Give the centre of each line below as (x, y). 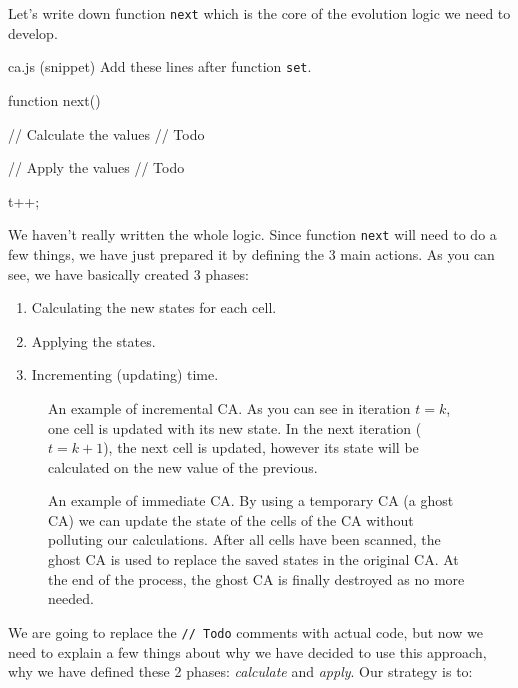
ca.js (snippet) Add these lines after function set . (160, 66)
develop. (33, 32)
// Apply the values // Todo (96, 167)
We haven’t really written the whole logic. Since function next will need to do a (252, 234)
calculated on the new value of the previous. (183, 466)
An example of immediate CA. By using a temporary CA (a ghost (251, 500)
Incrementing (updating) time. (125, 374)
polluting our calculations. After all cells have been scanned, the (244, 539)
